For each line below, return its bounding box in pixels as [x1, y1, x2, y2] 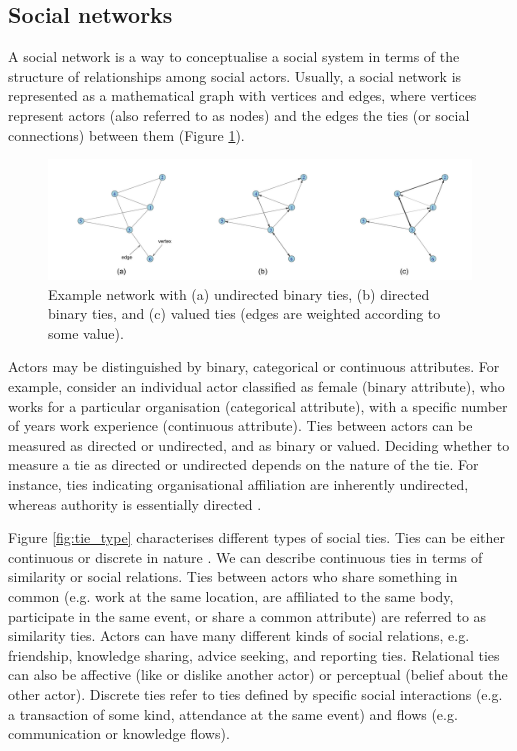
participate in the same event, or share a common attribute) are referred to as [8, 605, 487, 626]
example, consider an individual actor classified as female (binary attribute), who [8, 376, 505, 397]
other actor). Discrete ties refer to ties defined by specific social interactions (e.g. [8, 683, 503, 704]
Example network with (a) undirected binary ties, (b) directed [48, 283, 430, 304]
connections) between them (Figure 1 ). [8, 124, 245, 145]
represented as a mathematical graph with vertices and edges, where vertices [8, 85, 477, 106]
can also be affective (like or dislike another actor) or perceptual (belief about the [8, 664, 508, 685]
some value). [48, 322, 124, 343]
